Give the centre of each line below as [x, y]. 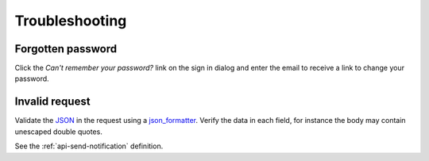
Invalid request [52, 102]
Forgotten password [66, 49]
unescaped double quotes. [58, 132]
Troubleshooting [71, 21]
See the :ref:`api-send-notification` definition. [89, 146]
